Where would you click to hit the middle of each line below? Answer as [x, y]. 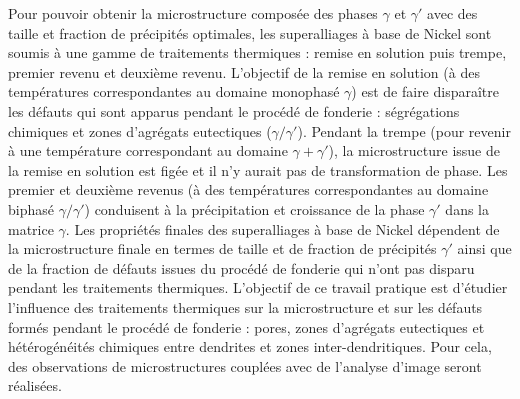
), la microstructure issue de [414, 150]
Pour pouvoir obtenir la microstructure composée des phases [193, 13]
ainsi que [484, 248]
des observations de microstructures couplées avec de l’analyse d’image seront [245, 365]
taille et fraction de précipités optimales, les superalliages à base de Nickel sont [250, 32]
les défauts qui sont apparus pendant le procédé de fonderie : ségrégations [234, 110]
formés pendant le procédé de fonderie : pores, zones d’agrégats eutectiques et [246, 326]
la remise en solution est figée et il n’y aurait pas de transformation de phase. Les [258, 169]
